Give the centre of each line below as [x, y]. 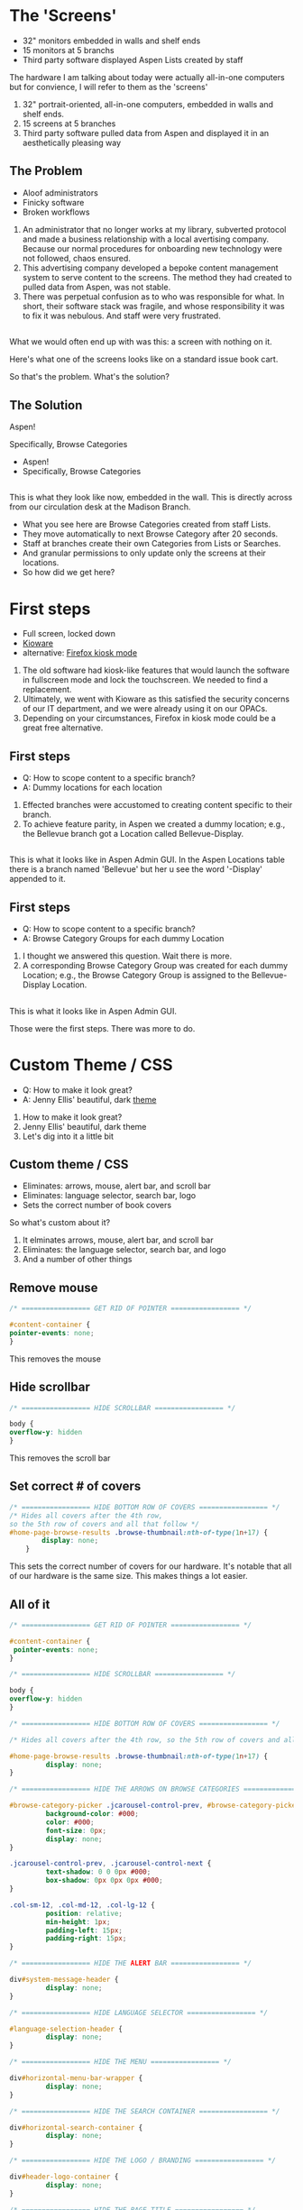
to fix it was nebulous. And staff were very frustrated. [121, 316]
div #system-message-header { [64, 1980]
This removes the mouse [55, 1359]
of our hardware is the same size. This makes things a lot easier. [129, 1576]
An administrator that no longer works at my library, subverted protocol [154, 229]
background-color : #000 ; [92, 1814]
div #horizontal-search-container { [76, 2127]
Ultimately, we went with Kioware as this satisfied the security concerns [156, 699]
